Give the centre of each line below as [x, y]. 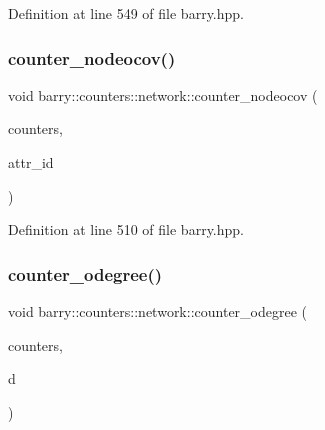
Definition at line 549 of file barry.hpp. [126, 13]
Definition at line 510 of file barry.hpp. [126, 229]
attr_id [31, 162]
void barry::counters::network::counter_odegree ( [158, 311]
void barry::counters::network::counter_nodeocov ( [163, 94]
